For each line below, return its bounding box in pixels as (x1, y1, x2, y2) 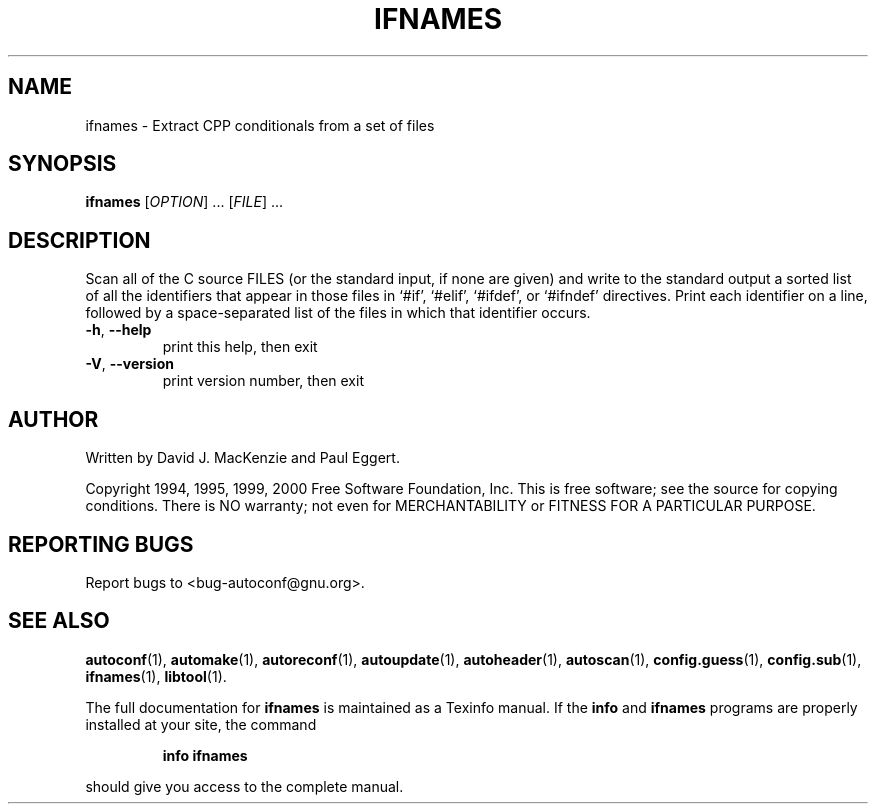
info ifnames (162, 746, 248, 764)
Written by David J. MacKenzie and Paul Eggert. (85, 449, 400, 467)
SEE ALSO (8, 608, 110, 634)
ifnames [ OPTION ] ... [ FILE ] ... (85, 193, 284, 211)
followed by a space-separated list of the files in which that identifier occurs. (85, 304, 591, 322)
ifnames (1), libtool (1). (85, 667, 227, 685)
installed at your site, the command (85, 715, 317, 733)
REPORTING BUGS (8, 531, 194, 557)
